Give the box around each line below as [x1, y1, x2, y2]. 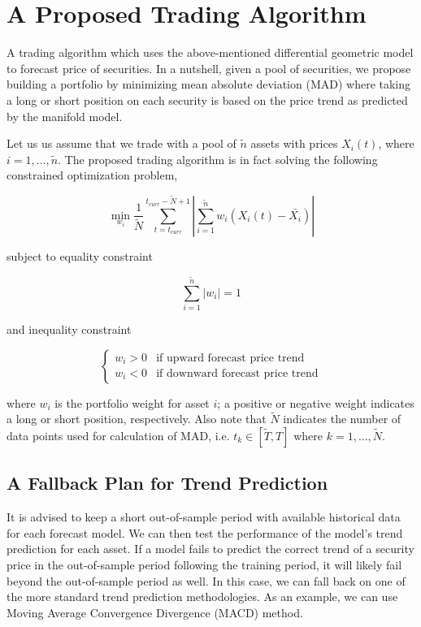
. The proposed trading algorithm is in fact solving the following [58, 150, 378, 167]
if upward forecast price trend [156, 352, 305, 364]
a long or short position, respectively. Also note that [7, 410, 267, 427]
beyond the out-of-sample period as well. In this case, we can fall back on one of [7, 572, 406, 589]
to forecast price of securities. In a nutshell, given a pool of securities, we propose [7, 59, 411, 76]
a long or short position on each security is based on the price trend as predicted [7, 91, 408, 108]
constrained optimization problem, [7, 166, 178, 184]
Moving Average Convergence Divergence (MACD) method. [7, 603, 303, 621]
